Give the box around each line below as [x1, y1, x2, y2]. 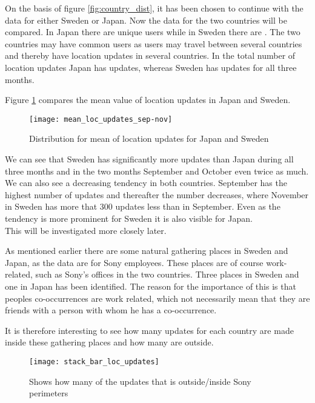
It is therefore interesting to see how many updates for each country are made [5, 324, 294, 336]
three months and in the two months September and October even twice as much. [5, 164, 309, 177]
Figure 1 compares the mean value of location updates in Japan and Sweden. [5, 93, 291, 106]
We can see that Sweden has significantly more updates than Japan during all [5, 153, 294, 165]
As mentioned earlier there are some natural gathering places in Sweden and [5, 244, 288, 257]
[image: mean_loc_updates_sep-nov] [29, 115, 173, 124]
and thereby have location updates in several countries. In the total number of [5, 49, 296, 62]
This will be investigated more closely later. [5, 224, 167, 236]
